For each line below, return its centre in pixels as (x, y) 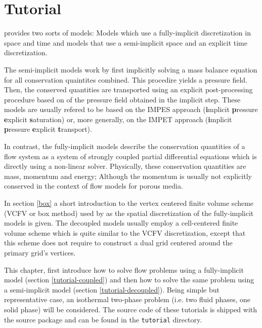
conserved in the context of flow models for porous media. (94, 186)
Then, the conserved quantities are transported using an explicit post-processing (128, 89)
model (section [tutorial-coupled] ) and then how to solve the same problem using (129, 280)
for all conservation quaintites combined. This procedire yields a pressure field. (126, 79)
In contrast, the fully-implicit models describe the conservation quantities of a (125, 146)
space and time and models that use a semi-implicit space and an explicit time (126, 42)
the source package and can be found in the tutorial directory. (103, 319)
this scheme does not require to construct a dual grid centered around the (118, 243)
